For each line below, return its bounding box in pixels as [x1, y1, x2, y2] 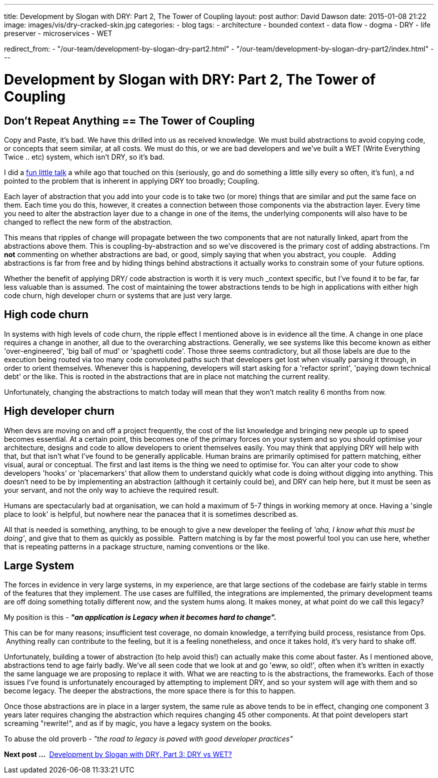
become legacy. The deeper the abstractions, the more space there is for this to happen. [4, 686, 296, 695]
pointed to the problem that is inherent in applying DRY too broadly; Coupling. [4, 176, 259, 185]
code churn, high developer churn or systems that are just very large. [4, 291, 232, 300]
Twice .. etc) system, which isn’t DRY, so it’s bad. [4, 152, 165, 161]
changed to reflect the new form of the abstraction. [4, 217, 172, 226]
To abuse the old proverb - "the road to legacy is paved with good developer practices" [4, 734, 293, 743]
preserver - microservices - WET [4, 29, 112, 38]
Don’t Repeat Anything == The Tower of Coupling [4, 114, 255, 127]
